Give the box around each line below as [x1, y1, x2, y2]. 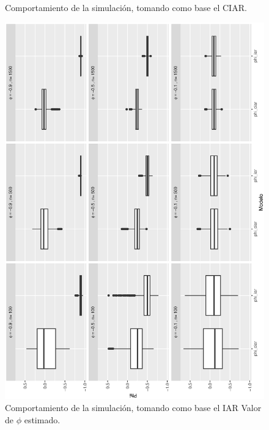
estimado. [24, 413, 61, 426]
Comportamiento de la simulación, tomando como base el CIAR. [5, 1, 247, 13]
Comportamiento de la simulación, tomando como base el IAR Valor [5, 401, 262, 414]
